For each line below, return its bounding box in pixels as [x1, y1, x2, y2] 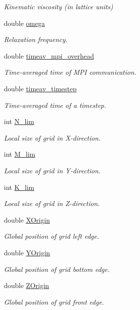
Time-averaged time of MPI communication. [4, 67, 137, 77]
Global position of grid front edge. [4, 296, 104, 307]
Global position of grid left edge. [4, 231, 99, 241]
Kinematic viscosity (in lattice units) [4, 1, 113, 11]
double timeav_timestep [4, 83, 77, 93]
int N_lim [4, 116, 34, 126]
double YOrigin [4, 247, 50, 257]
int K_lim [4, 182, 35, 192]
